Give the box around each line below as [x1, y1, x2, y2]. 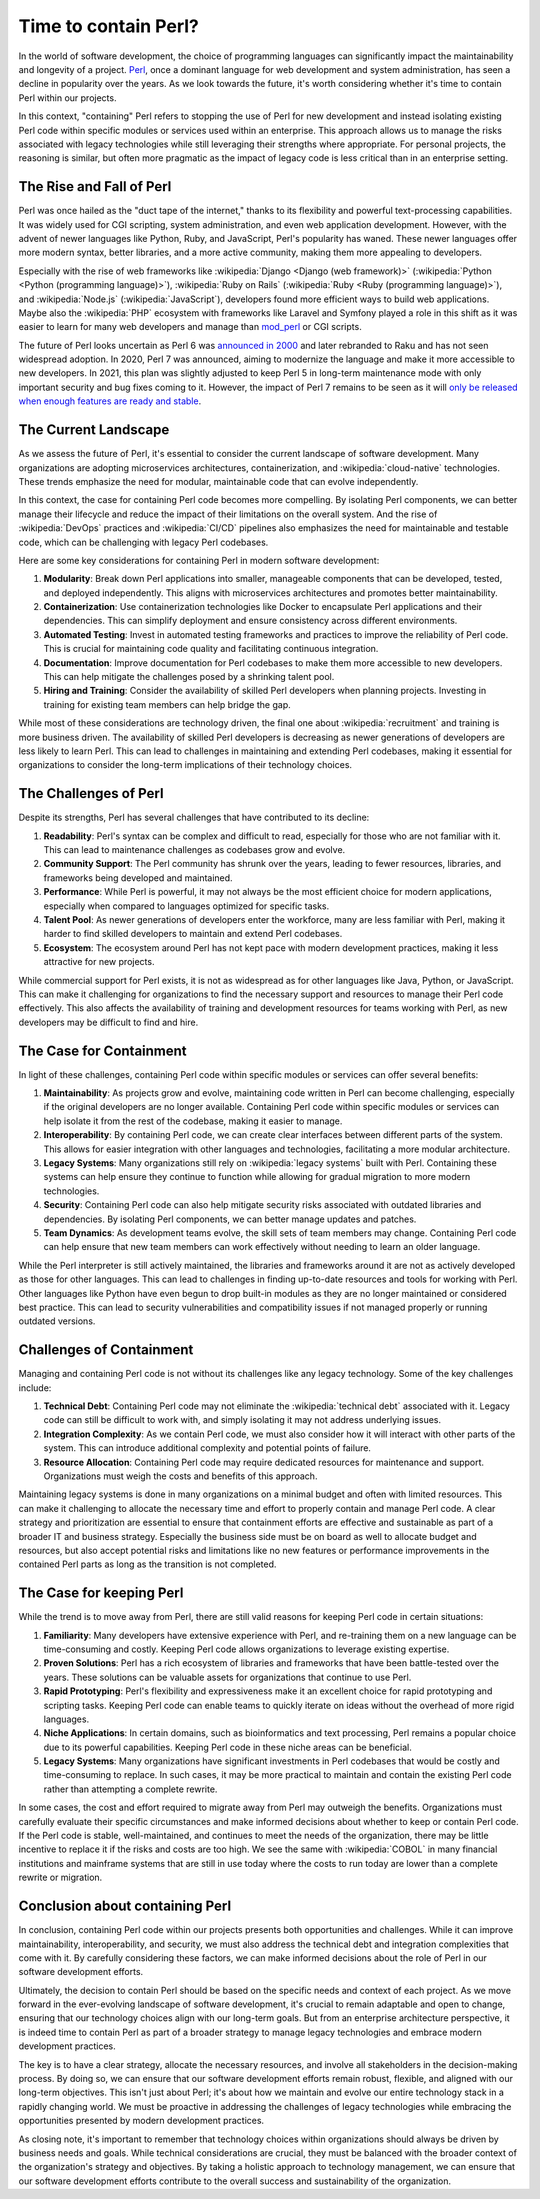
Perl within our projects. [18, 91, 117, 104]
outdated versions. [18, 1315, 96, 1327]
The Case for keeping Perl [18, 1585, 184, 1602]
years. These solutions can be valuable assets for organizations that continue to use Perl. [43, 1671, 412, 1683]
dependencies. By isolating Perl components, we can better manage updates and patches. [43, 1213, 417, 1225]
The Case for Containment [18, 1042, 187, 1059]
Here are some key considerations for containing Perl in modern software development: [18, 554, 380, 566]
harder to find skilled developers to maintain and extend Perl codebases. [43, 928, 343, 940]
